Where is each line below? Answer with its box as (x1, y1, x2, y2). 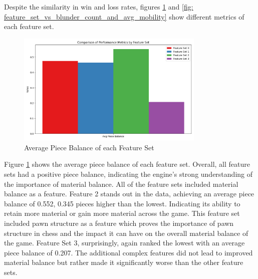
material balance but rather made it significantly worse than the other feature (4, 257, 243, 267)
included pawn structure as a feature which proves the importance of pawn (4, 218, 234, 228)
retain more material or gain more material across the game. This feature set (4, 208, 240, 218)
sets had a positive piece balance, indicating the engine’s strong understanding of (4, 169, 253, 179)
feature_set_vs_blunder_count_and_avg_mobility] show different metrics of (4, 11, 244, 22)
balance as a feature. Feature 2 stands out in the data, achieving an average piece (4, 188, 254, 199)
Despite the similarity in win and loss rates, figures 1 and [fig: (4, 2, 193, 12)
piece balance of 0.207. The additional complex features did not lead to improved (4, 247, 253, 257)
